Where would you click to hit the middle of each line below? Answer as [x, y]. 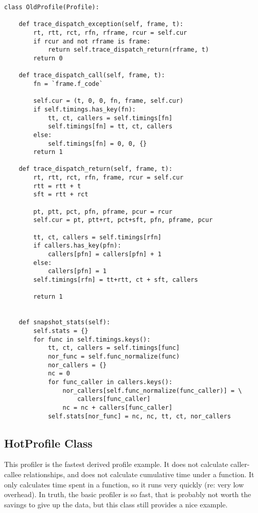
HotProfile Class [49, 443]
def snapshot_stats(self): [64, 322]
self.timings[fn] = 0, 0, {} [97, 143]
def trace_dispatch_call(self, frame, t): [92, 75]
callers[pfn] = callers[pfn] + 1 [104, 254]
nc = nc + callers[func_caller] [118, 407]
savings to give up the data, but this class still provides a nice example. [116, 504]
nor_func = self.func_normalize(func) [114, 356]
